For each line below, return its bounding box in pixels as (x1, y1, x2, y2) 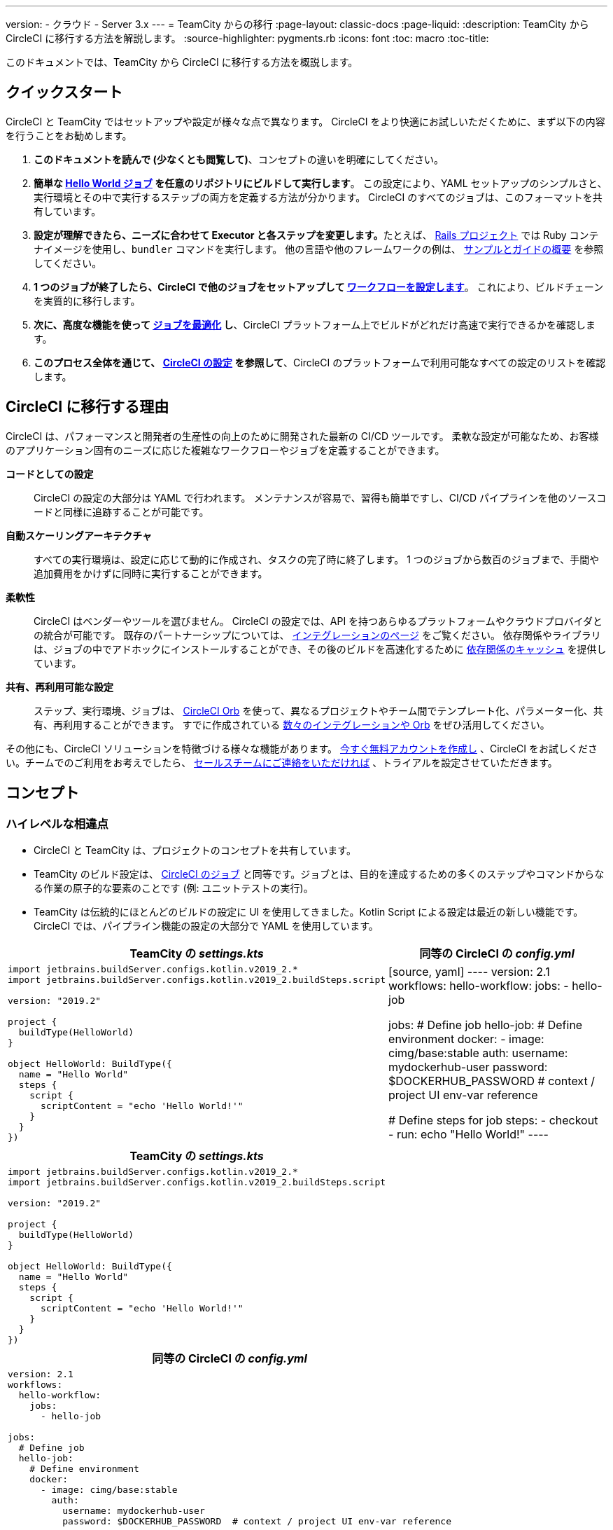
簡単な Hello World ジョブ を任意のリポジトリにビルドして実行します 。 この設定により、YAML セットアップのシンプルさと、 (34, 177, 607, 189)
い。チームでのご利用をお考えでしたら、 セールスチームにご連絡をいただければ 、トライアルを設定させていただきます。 (6, 756, 558, 769)
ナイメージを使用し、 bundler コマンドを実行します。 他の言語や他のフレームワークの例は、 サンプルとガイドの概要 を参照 (34, 242, 604, 255)
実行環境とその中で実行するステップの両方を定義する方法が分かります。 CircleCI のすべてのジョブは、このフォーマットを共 (34, 191, 603, 203)
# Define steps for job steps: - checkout (388, 1113, 598, 1128)
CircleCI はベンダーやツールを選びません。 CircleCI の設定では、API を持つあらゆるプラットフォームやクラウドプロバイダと (34, 614, 603, 627)
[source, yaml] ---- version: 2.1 (388, 965, 550, 979)
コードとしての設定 (6, 467, 94, 480)
